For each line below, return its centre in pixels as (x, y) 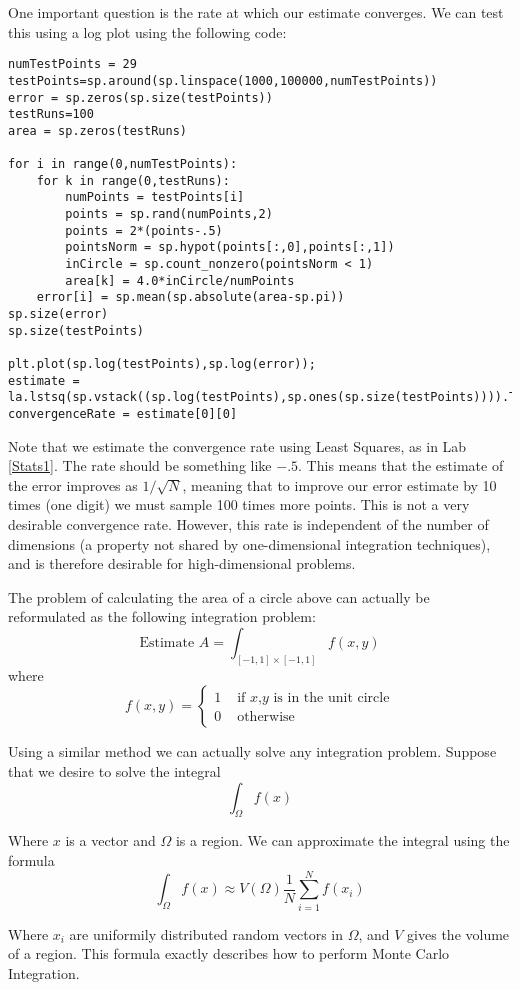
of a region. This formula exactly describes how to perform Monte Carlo (229, 953)
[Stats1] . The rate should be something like (140, 465)
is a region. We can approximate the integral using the (342, 840)
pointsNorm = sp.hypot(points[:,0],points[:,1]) (230, 247)
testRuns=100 (51, 114)
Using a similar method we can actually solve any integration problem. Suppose (252, 751)
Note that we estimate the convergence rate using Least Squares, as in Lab (237, 445)
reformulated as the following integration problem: (162, 616)
